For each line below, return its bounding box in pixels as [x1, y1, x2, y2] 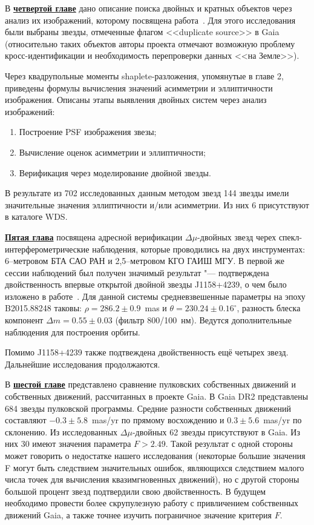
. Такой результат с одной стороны [165, 437, 293, 450]
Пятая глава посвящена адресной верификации [5, 230, 183, 243]
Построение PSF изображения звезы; [19, 125, 157, 138]
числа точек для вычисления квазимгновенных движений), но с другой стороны [5, 473, 299, 486]
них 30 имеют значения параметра [5, 437, 131, 450]
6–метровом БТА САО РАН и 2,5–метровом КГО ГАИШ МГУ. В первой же [5, 254, 285, 267]
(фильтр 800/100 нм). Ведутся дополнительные [115, 314, 292, 326]
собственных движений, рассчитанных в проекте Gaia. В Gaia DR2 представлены [5, 390, 309, 403]
